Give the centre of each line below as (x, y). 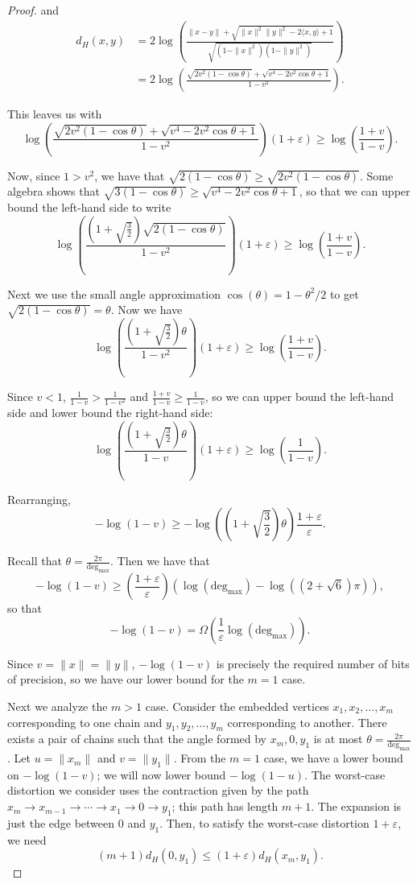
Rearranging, (39, 499)
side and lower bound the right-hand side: (110, 413)
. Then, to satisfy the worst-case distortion (264, 822)
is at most (338, 739)
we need (27, 839)
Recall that (35, 561)
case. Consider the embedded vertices (237, 706)
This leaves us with (55, 114)
